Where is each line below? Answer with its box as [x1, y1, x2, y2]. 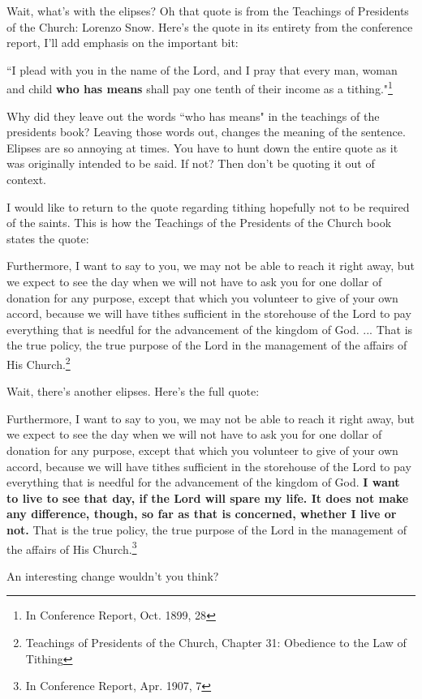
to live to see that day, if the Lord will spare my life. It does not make [6, 489, 409, 506]
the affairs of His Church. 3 [6, 538, 137, 557]
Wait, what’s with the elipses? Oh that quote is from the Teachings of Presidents [6, 2, 409, 19]
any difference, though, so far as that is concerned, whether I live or [6, 505, 397, 522]
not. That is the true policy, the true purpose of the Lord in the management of [6, 521, 407, 538]
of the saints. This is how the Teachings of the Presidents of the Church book [6, 214, 392, 231]
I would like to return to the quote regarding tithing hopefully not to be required [6, 198, 410, 215]
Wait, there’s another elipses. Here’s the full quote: [6, 383, 260, 400]
